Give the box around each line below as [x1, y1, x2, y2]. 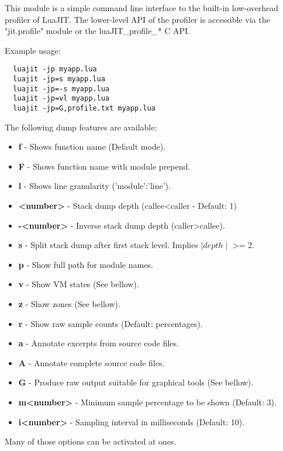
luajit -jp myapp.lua [13, 65, 97, 74]
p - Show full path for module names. [18, 258, 153, 270]
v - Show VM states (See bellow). [18, 278, 139, 290]
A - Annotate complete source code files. [18, 356, 165, 369]
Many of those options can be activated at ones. [5, 435, 177, 447]
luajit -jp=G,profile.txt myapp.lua [13, 104, 156, 112]
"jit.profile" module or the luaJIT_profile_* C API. [5, 25, 191, 37]
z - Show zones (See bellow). [18, 298, 120, 309]
